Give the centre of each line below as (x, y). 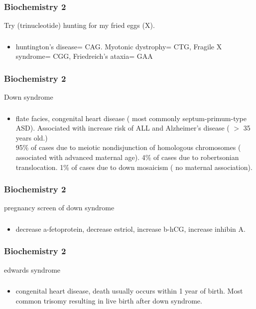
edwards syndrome (32, 269)
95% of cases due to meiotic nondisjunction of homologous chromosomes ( (128, 147)
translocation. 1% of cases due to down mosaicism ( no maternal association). (134, 167)
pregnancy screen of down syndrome (59, 208)
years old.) (32, 137)
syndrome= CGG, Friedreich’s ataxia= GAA (84, 56)
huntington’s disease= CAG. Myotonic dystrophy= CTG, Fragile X (119, 46)
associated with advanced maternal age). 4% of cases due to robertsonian (127, 157)
